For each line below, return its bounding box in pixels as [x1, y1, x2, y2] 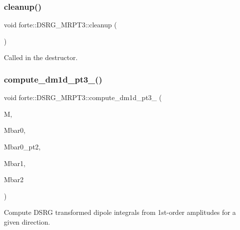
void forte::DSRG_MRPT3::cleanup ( [4, 20, 117, 30]
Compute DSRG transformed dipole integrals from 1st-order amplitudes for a [4, 207, 236, 217]
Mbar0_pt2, [4, 142, 41, 151]
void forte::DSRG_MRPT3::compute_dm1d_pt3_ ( [4, 92, 162, 103]
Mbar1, [4, 158, 26, 168]
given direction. [4, 216, 50, 227]
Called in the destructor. [4, 52, 78, 63]
